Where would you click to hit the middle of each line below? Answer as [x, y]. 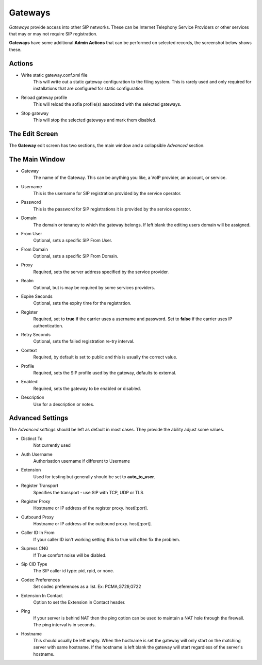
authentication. [48, 325]
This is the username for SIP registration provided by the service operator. [107, 193]
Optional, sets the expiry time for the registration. [82, 303]
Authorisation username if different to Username [82, 461]
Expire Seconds [37, 296]
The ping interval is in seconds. [65, 625]
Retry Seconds [36, 334]
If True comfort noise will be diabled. [70, 555]
